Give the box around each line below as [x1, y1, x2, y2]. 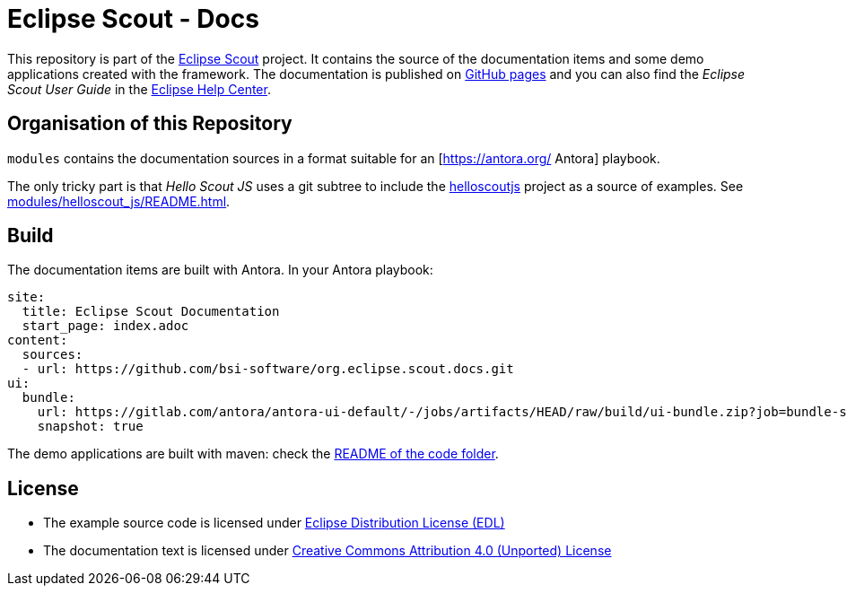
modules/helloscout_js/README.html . [7, 193, 231, 209]
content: [7, 333, 68, 348]
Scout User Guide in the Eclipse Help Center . [7, 81, 271, 97]
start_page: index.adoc [22, 318, 189, 334]
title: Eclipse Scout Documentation [22, 304, 280, 319]
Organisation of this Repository [7, 112, 293, 135]
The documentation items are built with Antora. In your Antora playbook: [7, 262, 433, 278]
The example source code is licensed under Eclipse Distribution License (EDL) [43, 515, 505, 531]
